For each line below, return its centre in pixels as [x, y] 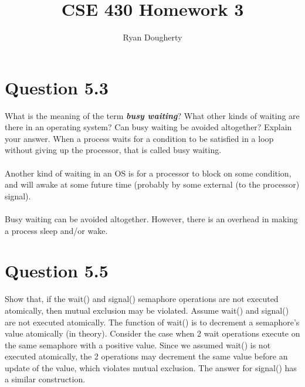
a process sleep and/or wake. [56, 230]
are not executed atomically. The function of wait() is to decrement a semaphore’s [152, 322]
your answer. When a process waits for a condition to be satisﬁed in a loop [139, 138]
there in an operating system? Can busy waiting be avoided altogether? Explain [148, 127]
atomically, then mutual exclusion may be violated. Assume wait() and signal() [147, 310]
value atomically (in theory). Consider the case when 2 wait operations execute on [152, 333]
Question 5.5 [57, 271]
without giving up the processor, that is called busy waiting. [113, 150]
